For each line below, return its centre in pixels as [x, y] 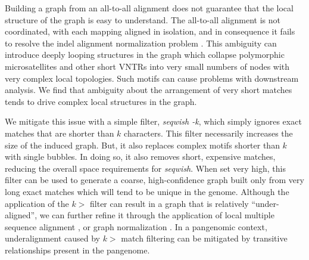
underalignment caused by [52, 238]
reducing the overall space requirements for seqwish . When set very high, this [145, 168]
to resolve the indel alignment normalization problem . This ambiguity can [141, 43]
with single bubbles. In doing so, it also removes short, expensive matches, [140, 157]
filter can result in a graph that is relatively [169, 203]
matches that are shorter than [60, 133]
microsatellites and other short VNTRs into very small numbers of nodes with [147, 66]
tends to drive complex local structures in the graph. [101, 101]
